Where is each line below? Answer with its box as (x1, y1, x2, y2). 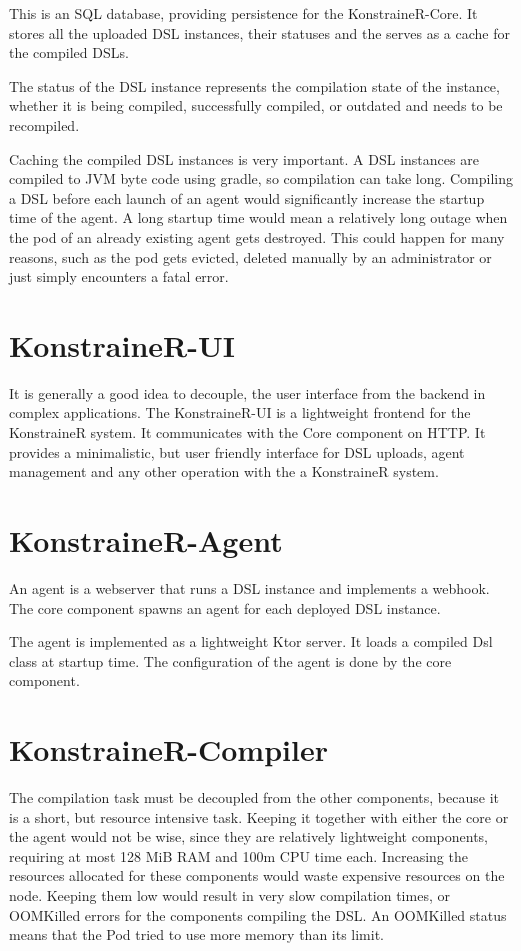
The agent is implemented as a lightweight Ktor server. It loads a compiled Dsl (9, 631, 493, 652)
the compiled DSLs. (9, 42, 129, 63)
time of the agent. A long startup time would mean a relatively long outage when (9, 207, 508, 228)
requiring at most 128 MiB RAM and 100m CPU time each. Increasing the (9, 845, 468, 866)
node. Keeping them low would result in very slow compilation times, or (9, 885, 450, 905)
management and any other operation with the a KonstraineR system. (9, 461, 439, 482)
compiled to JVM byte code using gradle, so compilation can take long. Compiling (9, 168, 513, 189)
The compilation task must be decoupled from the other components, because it (9, 787, 499, 808)
